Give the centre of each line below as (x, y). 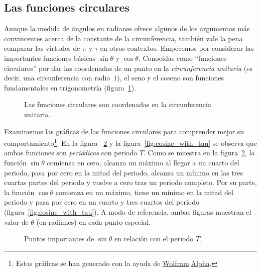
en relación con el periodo (154, 239)
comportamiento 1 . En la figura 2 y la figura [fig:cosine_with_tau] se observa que (130, 142)
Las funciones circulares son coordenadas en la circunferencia (118, 104)
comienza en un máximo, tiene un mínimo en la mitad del (144, 192)
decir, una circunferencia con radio (57, 78)
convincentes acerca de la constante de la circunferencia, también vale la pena (123, 38)
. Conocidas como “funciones (182, 58)
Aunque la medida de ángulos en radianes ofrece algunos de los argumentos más (127, 28)
